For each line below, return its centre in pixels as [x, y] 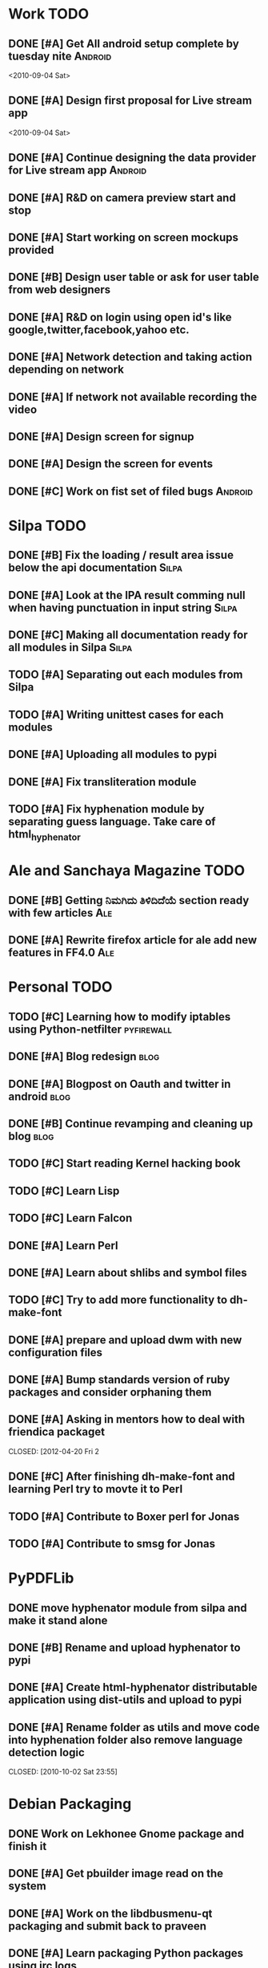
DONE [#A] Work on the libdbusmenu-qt [110, 1913]
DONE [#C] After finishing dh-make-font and [122, 1477]
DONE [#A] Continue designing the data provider [132, 158]
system [27, 1887]
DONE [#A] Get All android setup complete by [124, 44]
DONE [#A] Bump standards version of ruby [119, 1380]
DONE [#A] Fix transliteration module [103, 782]
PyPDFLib [41, 1578]
